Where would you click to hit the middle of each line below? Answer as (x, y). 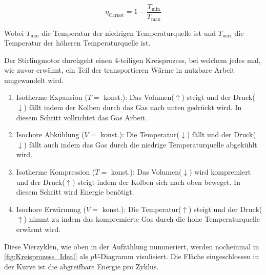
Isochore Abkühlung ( (50, 134)
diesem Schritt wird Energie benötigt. (75, 192)
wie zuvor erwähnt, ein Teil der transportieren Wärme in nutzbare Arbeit (119, 70)
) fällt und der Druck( (221, 134)
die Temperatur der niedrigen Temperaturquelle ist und (129, 33)
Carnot (117, 16)
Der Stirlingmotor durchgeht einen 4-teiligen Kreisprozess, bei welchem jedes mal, (132, 60)
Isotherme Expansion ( (52, 97)
